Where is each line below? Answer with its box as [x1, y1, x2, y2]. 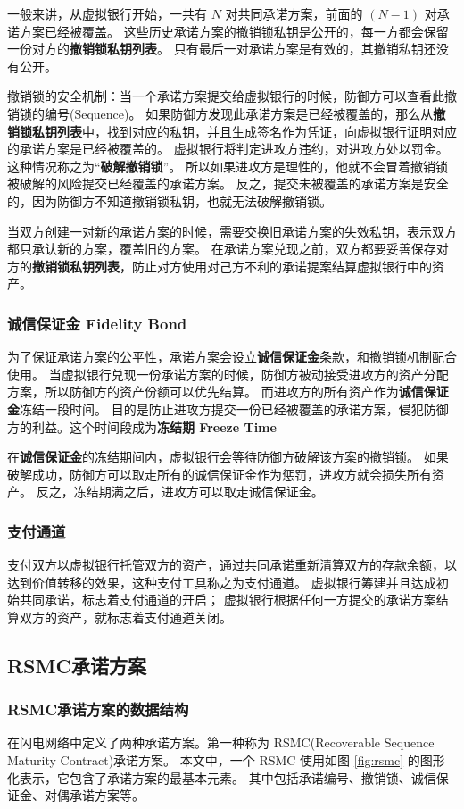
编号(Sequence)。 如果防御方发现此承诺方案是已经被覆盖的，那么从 [44, 104, 434, 122]
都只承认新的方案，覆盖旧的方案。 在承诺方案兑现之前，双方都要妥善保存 [7, 239, 436, 258]
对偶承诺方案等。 [44, 786, 145, 805]
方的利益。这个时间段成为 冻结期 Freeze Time [7, 417, 277, 436]
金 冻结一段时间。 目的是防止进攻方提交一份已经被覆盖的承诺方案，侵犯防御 [7, 399, 449, 418]
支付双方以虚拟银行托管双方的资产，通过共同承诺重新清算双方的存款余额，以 [7, 555, 457, 574]
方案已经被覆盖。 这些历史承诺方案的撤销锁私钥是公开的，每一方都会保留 [19, 21, 449, 40]
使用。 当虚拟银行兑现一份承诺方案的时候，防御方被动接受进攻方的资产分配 [7, 364, 449, 383]
